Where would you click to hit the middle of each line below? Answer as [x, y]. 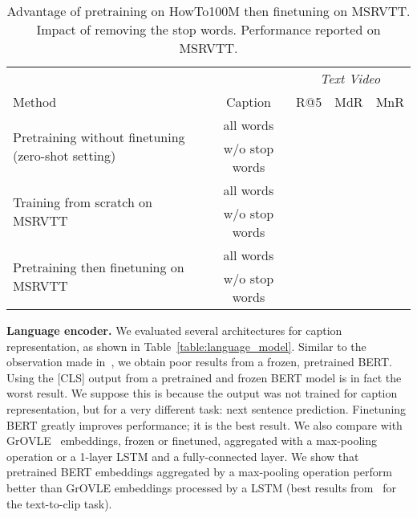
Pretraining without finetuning [99, 137]
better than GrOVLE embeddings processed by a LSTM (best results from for [201, 487]
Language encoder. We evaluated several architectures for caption [174, 330]
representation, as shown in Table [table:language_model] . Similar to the [186, 346]
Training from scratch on [83, 202]
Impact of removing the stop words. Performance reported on [208, 29]
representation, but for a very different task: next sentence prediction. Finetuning [206, 408]
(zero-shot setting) [65, 155]
